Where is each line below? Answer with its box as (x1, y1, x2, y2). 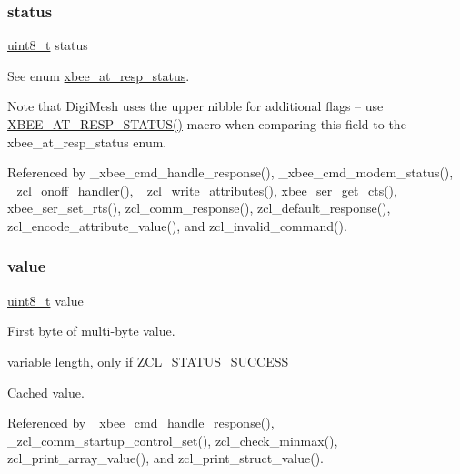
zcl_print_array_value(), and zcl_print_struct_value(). (7, 449, 324, 468)
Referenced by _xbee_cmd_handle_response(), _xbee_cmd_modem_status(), (7, 163, 454, 182)
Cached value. (7, 382, 85, 401)
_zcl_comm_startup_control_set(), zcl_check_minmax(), (7, 430, 338, 449)
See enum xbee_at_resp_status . (7, 66, 190, 85)
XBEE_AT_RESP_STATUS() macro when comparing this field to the (7, 115, 406, 133)
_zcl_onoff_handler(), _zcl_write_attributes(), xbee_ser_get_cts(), (7, 180, 397, 199)
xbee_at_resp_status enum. (7, 132, 167, 151)
